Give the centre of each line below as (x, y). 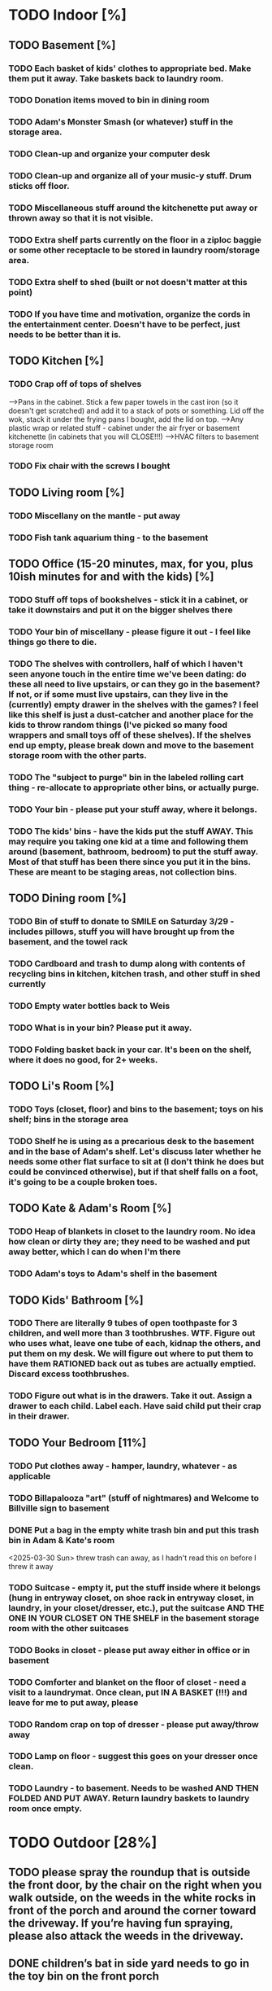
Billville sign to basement (59, 1508)
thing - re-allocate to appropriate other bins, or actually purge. (134, 787)
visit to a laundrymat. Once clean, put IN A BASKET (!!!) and (128, 1692)
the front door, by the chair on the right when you (135, 1885)
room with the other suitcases (69, 1628)
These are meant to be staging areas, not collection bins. (123, 871)
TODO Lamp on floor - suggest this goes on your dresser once (133, 1756)
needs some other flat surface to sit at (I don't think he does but (136, 1161)
